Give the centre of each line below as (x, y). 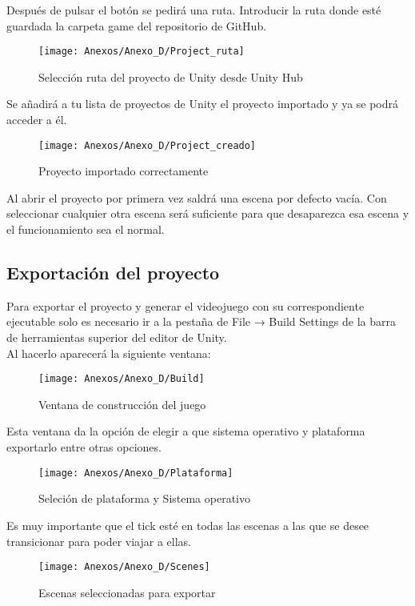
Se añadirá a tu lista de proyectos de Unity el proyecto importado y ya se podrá (203, 104)
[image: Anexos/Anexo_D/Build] (122, 379)
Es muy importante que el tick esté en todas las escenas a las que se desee (188, 525)
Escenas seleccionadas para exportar (127, 592)
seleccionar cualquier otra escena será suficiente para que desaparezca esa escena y (208, 213)
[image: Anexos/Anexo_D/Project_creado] (148, 145)
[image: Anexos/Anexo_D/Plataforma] (136, 473)
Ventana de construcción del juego (122, 404)
